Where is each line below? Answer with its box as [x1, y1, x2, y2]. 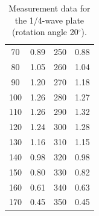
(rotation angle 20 [11, 25, 78, 38]
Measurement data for [8, 2, 91, 14]
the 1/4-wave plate [14, 13, 85, 26]
